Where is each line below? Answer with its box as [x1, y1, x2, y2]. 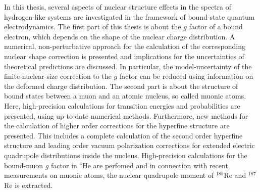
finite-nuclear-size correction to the [4, 71, 112, 81]
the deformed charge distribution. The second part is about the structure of [4, 80, 238, 91]
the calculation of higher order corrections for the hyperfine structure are [4, 120, 230, 131]
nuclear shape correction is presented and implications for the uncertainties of [4, 51, 244, 61]
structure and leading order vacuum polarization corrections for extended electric [4, 140, 255, 151]
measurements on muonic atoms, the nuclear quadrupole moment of [4, 170, 214, 180]
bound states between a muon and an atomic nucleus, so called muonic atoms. [4, 90, 246, 101]
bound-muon [4, 160, 43, 170]
